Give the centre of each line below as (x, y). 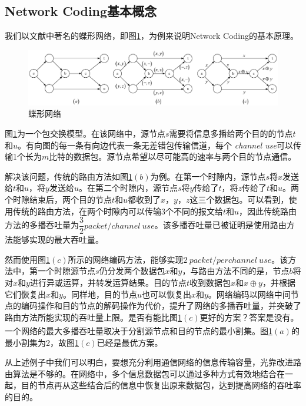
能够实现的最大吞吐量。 (58, 240)
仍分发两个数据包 (132, 271)
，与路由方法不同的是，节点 (236, 271)
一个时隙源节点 (66, 271)
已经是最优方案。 (130, 342)
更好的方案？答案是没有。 (249, 317)
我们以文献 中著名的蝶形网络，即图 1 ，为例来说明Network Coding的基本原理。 (152, 36)
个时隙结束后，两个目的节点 (58, 199)
